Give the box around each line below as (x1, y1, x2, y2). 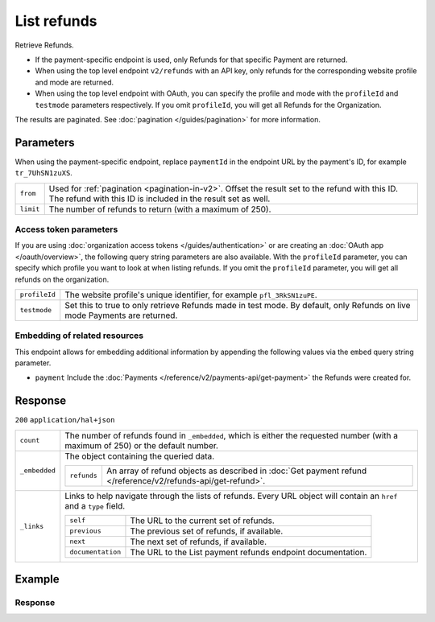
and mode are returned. (35, 77, 114, 87)
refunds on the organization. (14, 274, 110, 284)
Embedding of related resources (14, 330, 144, 341)
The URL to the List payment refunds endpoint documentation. (130, 546, 367, 558)
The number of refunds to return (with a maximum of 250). (48, 204, 271, 215)
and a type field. (64, 500, 126, 511)
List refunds (14, 12, 97, 30)
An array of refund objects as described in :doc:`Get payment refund (106, 465, 367, 476)
